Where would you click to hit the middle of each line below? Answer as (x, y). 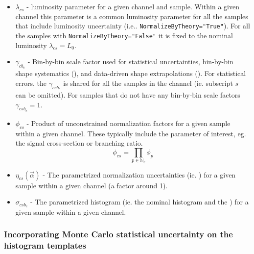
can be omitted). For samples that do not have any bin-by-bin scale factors (128, 95)
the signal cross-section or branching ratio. (79, 143)
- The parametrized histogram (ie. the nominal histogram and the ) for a (139, 202)
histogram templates (45, 245)
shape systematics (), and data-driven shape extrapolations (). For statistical (131, 73)
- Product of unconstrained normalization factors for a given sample (128, 123)
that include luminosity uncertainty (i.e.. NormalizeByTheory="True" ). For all (133, 26)
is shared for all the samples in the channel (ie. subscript (148, 83)
